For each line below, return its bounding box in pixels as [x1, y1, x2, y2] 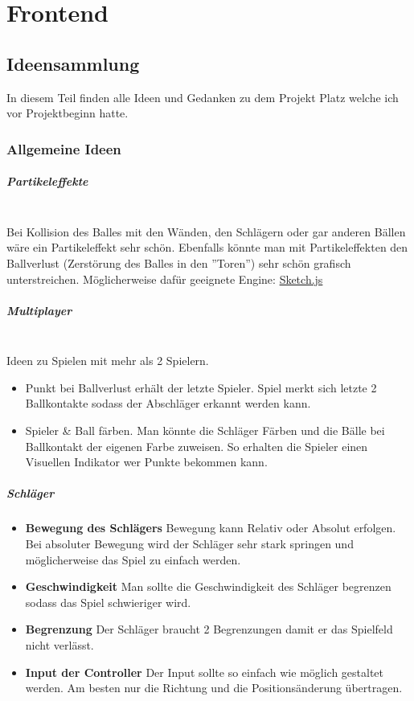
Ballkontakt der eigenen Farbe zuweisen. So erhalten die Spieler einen [25, 437, 368, 454]
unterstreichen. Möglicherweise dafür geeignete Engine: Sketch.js [6, 270, 323, 287]
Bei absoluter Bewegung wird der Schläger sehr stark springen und [25, 535, 354, 552]
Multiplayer [6, 301, 72, 318]
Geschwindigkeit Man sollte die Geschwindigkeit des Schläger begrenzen [25, 578, 391, 595]
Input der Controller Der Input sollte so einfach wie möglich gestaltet [25, 663, 384, 680]
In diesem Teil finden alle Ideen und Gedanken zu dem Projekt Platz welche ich [6, 88, 399, 105]
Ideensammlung [6, 51, 140, 76]
